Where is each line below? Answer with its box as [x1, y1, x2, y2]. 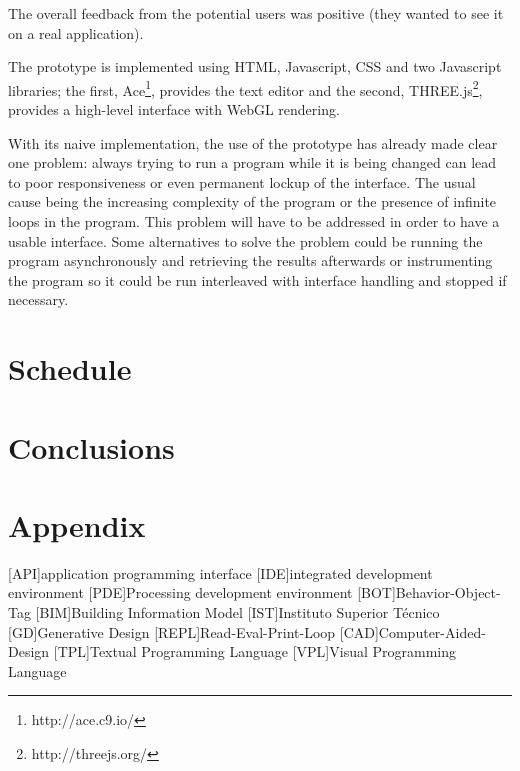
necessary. [8, 289, 69, 310]
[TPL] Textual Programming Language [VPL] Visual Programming [53, 641, 456, 662]
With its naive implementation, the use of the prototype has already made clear [8, 132, 498, 153]
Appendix [8, 504, 146, 545]
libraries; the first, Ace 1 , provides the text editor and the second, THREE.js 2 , [8, 76, 483, 100]
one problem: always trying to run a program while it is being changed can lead [8, 152, 497, 173]
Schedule [8, 348, 132, 389]
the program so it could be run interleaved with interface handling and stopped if [8, 269, 507, 290]
